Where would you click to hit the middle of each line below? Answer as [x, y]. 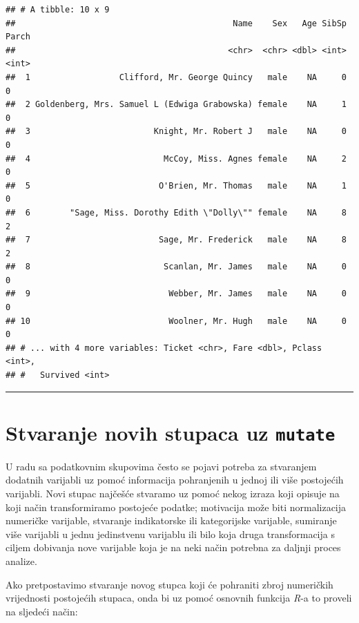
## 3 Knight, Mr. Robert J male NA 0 [176, 132]
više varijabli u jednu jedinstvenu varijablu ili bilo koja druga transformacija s [170, 534]
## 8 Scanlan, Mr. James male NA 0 [176, 267]
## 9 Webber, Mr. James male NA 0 [176, 294]
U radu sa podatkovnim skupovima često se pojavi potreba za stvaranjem [161, 466]
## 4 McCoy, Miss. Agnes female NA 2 [176, 159]
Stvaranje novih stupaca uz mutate [171, 432]
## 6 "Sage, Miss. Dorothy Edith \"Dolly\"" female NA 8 [176, 212]
